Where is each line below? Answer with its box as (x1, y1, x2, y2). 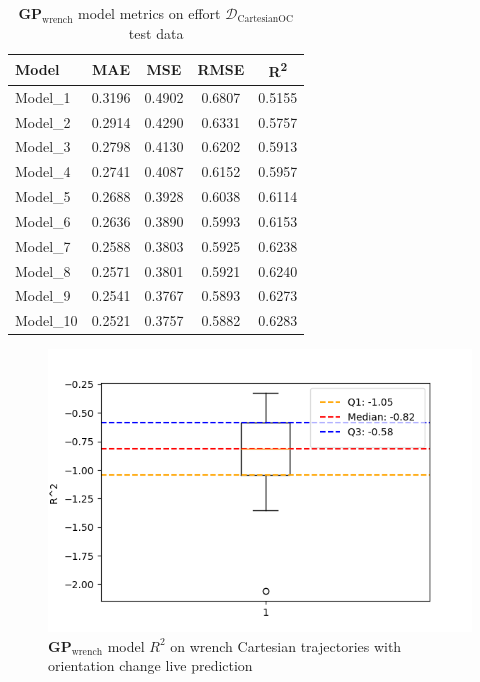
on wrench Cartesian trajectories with (170, 635, 402, 656)
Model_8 (15, 260, 71, 281)
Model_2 (15, 111, 71, 132)
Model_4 (15, 161, 71, 182)
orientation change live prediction (48, 655, 253, 676)
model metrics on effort (78, 3, 221, 23)
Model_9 (15, 285, 71, 306)
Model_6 (15, 210, 71, 231)
